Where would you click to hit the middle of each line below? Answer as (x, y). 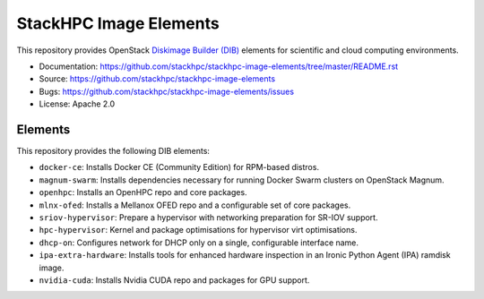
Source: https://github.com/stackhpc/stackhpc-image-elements (157, 79)
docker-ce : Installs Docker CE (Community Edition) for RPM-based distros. (179, 167)
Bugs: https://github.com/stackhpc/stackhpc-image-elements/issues (167, 91)
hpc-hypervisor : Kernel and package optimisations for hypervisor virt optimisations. (198, 230)
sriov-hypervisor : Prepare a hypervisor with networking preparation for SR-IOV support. (208, 217)
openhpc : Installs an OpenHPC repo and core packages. (143, 192)
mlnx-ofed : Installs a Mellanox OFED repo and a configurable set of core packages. (195, 205)
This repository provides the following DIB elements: (113, 151)
